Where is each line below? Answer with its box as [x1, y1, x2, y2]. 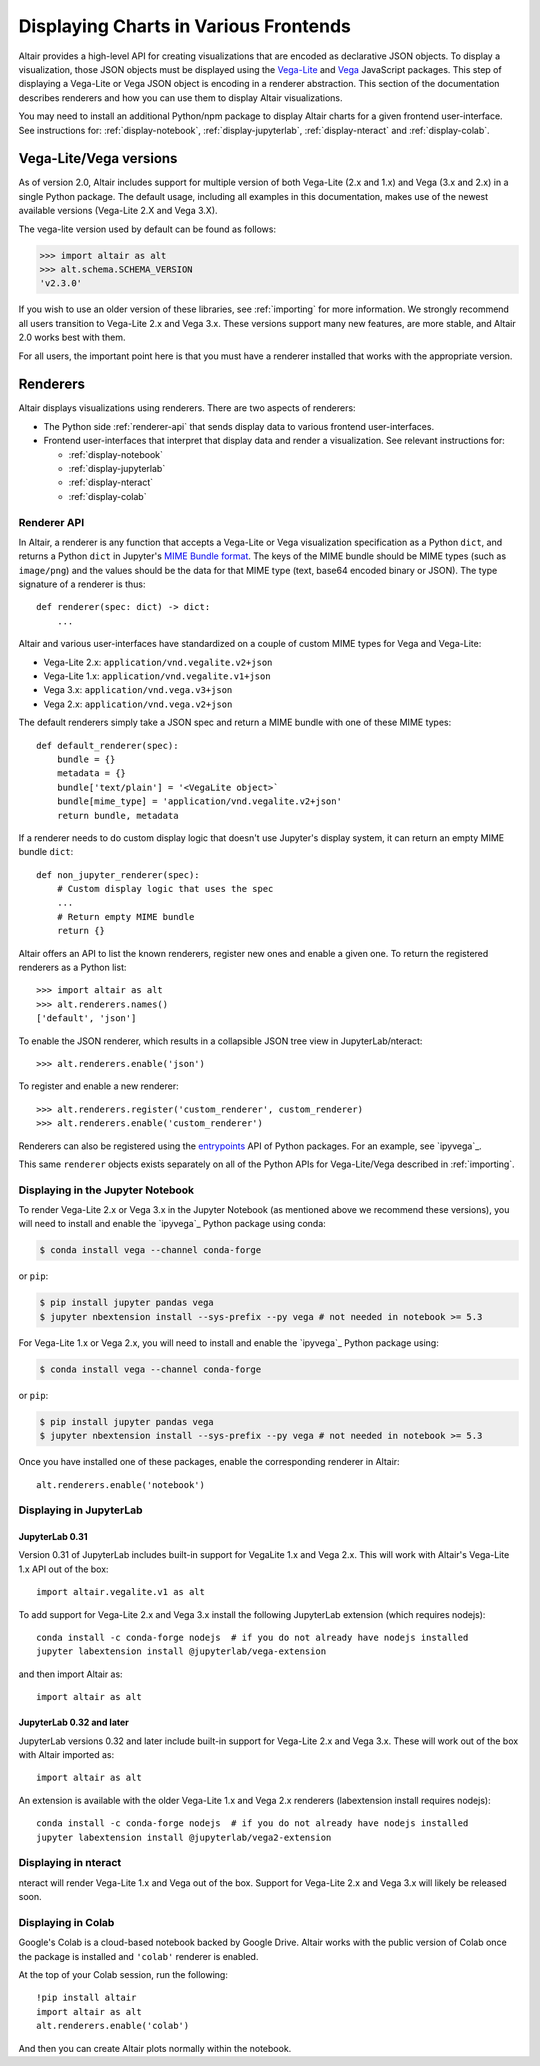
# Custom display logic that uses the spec [56, 883, 274, 895]
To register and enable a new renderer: [18, 1080, 179, 1092]
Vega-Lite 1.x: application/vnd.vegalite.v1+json [43, 670, 271, 682]
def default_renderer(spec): [36, 740, 179, 751]
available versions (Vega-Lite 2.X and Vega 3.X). [18, 205, 219, 217]
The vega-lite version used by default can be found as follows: [18, 223, 277, 235]
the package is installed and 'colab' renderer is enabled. [18, 1950, 259, 1962]
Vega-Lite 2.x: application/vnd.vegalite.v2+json [43, 656, 273, 668]
